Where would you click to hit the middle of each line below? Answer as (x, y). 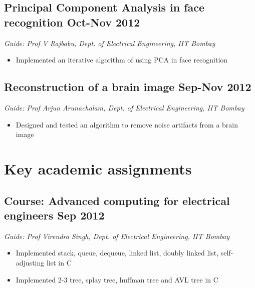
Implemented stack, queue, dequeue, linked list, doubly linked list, (117, 253)
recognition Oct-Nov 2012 (72, 22)
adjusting (30, 262)
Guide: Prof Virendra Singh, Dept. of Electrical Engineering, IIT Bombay (117, 236)
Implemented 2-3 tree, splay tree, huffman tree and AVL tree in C (117, 279)
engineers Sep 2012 (54, 215)
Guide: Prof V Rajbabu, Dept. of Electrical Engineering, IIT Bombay (110, 43)
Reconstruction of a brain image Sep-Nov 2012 (128, 87)
